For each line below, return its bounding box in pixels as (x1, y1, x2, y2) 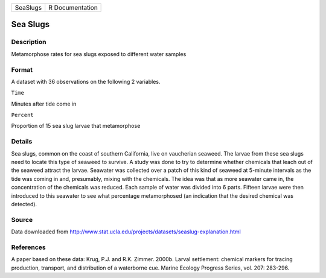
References (11, 243, 46, 251)
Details (11, 137, 33, 146)
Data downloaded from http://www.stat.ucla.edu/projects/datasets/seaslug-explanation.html (11, 228, 241, 235)
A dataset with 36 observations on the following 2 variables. (11, 78, 161, 85)
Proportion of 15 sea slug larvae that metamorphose (11, 122, 141, 130)
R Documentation (48, 4, 98, 11)
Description (11, 38, 46, 46)
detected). (11, 200, 37, 207)
